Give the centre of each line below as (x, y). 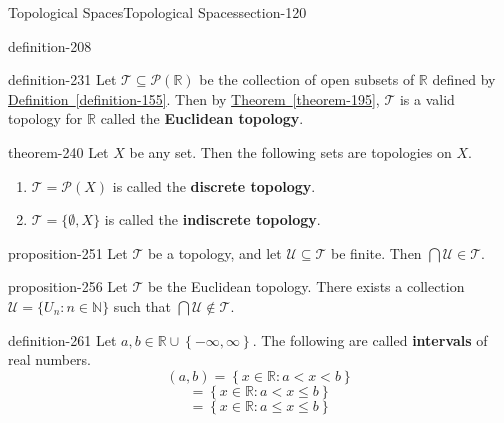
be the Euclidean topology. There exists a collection (306, 286)
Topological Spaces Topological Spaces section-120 (157, 12)
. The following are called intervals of (370, 339)
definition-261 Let (62, 339)
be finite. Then (376, 252)
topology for (45, 118)
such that (142, 305)
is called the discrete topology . (214, 185)
